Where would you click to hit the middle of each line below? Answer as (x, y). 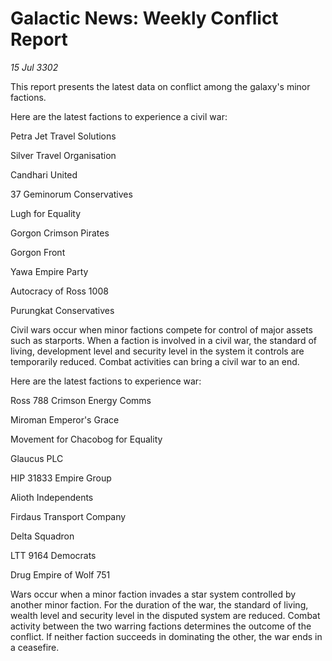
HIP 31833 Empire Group (61, 478)
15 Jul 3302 (34, 67)
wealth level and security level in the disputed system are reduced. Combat (165, 615)
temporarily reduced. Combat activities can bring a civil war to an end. (155, 361)
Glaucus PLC (37, 458)
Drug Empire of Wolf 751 (60, 574)
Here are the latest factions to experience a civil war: (119, 116)
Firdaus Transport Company (68, 516)
